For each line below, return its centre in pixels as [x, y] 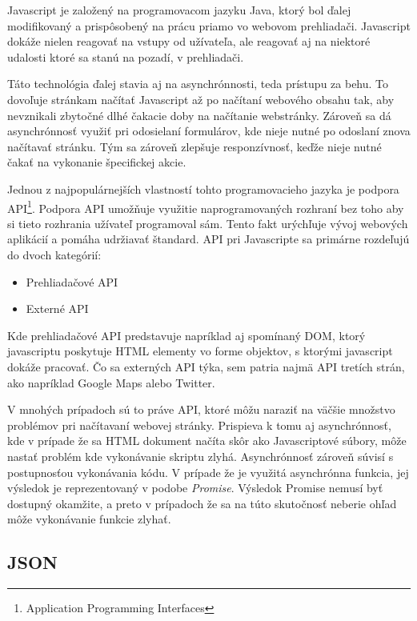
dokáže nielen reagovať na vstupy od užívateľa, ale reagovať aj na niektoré [189, 41]
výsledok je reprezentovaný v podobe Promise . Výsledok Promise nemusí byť [195, 488]
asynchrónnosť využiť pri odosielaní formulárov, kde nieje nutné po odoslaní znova [209, 131]
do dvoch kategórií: [54, 254]
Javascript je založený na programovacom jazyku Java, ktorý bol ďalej [179, 10]
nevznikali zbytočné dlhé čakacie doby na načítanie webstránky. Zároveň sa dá [199, 115]
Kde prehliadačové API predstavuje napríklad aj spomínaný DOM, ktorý [186, 335]
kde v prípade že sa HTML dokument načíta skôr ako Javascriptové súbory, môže [207, 441]
